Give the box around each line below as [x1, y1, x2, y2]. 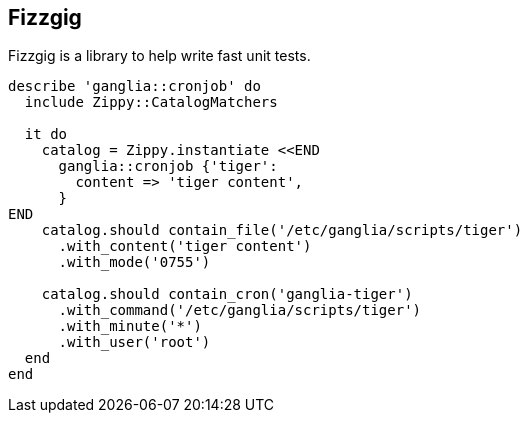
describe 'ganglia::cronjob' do [8, 78, 261, 95]
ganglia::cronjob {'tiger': [58, 158, 278, 175]
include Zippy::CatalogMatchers [24, 94, 278, 111]
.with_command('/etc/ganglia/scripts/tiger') [58, 302, 422, 319]
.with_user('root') [58, 334, 211, 351]
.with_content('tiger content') [58, 238, 312, 255]
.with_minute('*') [58, 318, 202, 335]
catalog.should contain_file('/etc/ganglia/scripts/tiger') [41, 222, 523, 239]
